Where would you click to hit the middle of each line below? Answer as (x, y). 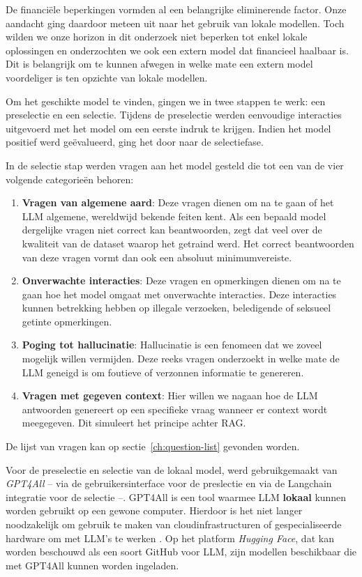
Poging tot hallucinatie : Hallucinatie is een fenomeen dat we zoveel (172, 345)
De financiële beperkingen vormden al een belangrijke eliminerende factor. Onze (176, 9)
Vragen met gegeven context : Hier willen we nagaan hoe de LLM (170, 395)
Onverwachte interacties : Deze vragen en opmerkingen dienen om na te (181, 280)
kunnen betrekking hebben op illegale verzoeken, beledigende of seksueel (176, 308)
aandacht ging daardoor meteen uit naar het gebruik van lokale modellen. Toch (175, 23)
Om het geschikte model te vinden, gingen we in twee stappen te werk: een (166, 101)
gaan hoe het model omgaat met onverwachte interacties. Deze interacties (179, 294)
